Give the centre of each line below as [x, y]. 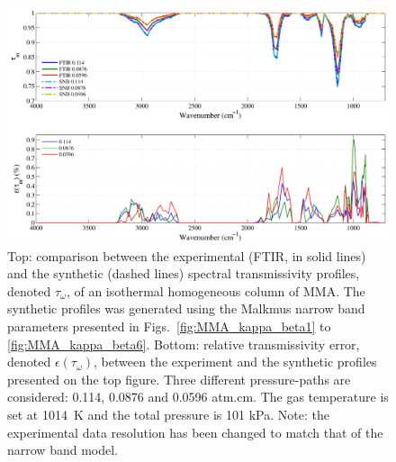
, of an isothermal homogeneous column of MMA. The [216, 290]
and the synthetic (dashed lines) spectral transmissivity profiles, [184, 273]
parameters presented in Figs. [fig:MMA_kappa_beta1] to [169, 326]
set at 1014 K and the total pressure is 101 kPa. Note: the [168, 415]
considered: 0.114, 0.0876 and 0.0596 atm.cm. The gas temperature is [198, 397]
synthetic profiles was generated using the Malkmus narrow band [186, 308]
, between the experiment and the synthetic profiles [235, 362]
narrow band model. [63, 450]
